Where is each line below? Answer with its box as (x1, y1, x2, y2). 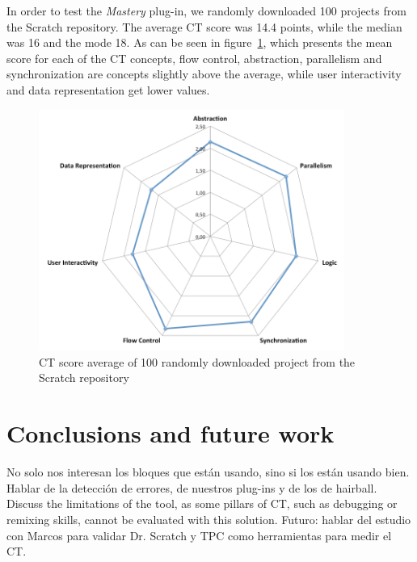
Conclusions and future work (6, 417, 335, 450)
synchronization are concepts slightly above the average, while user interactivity (6, 65, 402, 82)
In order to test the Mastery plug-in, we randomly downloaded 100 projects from (6, 2, 406, 19)
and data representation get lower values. (6, 81, 210, 98)
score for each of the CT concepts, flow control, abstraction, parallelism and (6, 49, 382, 66)
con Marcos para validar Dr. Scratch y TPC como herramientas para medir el (6, 526, 392, 543)
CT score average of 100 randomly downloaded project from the (39, 353, 356, 370)
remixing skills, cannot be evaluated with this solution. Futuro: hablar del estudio (6, 510, 411, 527)
